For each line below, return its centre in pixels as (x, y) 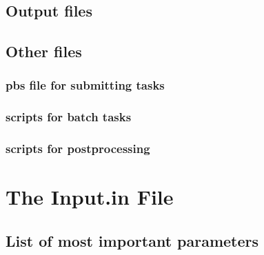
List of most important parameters (132, 240)
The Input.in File (90, 197)
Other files (44, 51)
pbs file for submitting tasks (85, 85)
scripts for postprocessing (78, 149)
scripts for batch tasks (69, 117)
